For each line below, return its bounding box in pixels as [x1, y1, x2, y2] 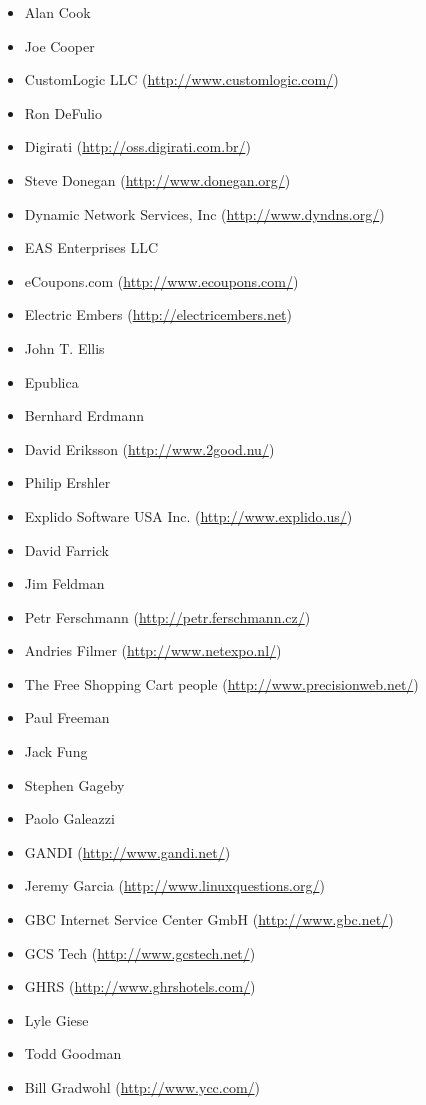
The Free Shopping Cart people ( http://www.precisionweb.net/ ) [24, 673, 419, 694]
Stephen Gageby [24, 774, 125, 795]
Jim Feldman [24, 573, 105, 594]
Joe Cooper [24, 35, 95, 56]
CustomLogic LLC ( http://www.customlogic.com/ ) [24, 69, 339, 90]
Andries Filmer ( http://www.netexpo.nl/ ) [24, 640, 282, 661]
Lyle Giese [24, 1009, 89, 1030]
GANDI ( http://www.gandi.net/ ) [24, 841, 231, 862]
